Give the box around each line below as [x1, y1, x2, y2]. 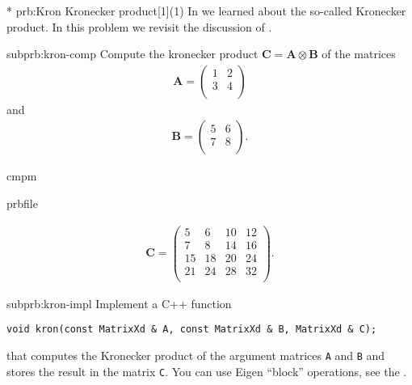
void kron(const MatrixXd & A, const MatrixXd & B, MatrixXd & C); [6, 324, 377, 336]
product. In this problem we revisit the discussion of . [6, 18, 272, 35]
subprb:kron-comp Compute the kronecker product [6, 45, 259, 62]
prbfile [6, 195, 38, 212]
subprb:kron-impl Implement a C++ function [6, 294, 232, 311]
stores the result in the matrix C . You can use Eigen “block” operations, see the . [6, 362, 407, 379]
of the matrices [322, 45, 396, 62]
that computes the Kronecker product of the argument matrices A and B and [6, 347, 385, 364]
